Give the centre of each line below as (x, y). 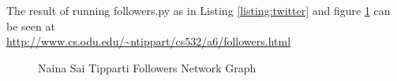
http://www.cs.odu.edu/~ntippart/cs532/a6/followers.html (149, 41)
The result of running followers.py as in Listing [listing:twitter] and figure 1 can (198, 10)
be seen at (31, 26)
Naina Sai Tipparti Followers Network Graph (147, 67)
